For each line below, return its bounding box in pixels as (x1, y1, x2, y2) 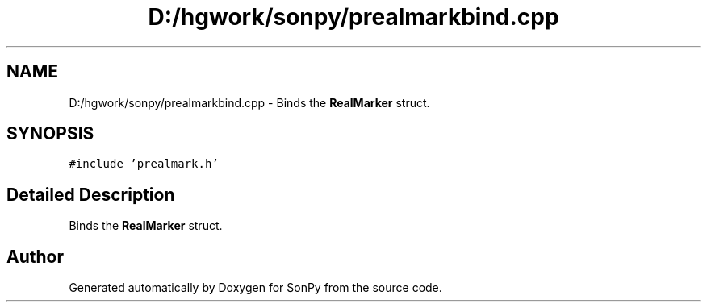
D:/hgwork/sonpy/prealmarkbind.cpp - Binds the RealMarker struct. (69, 95, 430, 110)
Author (6, 246, 64, 267)
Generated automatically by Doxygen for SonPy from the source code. (69, 281, 442, 295)
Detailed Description (6, 184, 175, 205)
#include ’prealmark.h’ (69, 157, 219, 171)
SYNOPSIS (6, 123, 94, 144)
